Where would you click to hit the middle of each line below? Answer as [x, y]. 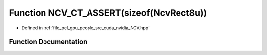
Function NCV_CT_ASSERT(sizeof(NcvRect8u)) [108, 13]
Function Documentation [48, 42]
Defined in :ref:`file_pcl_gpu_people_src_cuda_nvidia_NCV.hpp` [86, 28]
